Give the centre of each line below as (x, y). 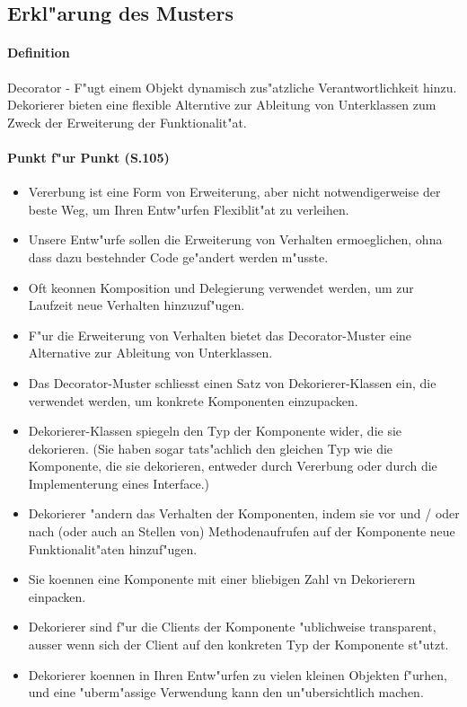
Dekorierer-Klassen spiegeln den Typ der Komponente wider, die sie (215, 431)
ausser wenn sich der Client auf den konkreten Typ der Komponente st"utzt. (238, 645)
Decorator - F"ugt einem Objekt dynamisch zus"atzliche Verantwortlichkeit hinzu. (232, 87)
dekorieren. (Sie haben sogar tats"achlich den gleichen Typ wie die (211, 448)
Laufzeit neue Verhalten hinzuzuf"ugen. (137, 305)
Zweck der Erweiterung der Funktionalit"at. (127, 122)
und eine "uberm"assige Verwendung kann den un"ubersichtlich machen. (226, 692)
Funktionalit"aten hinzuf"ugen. (113, 548)
